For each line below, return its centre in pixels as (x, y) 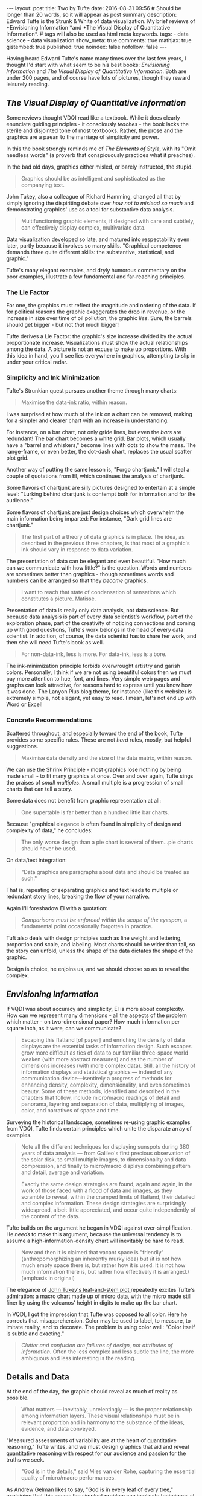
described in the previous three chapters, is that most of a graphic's (105, 543)
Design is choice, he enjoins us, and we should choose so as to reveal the (98, 969)
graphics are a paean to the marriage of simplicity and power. (83, 136)
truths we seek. (26, 1460)
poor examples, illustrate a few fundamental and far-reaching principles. (96, 277)
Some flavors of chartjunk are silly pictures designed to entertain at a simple (101, 488)
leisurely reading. (28, 84)
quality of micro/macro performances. (68, 1478)
